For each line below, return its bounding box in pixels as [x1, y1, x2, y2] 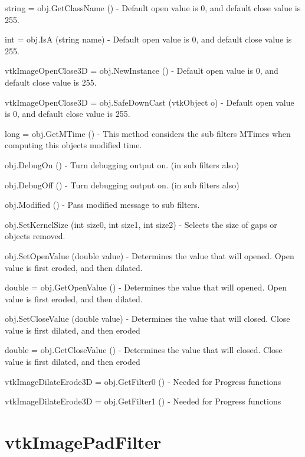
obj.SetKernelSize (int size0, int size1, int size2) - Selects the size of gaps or [5, 218, 277, 230]
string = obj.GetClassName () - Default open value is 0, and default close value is [5, 2, 301, 14]
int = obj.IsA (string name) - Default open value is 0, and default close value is [5, 33, 292, 45]
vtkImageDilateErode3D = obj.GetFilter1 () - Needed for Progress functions [5, 395, 281, 407]
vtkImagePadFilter [5, 430, 162, 454]
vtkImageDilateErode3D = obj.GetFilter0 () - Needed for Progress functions [5, 375, 281, 387]
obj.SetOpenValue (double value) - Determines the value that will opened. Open [5, 249, 294, 262]
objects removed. [5, 230, 65, 242]
